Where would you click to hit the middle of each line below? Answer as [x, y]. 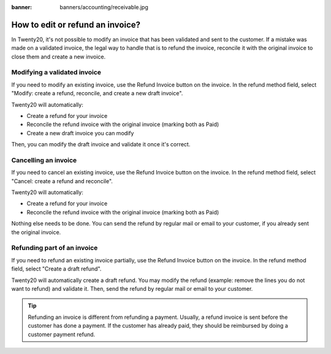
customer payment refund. [62, 334]
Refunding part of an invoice [55, 248]
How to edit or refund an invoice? [76, 25]
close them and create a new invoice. [59, 57]
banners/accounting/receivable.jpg [104, 7]
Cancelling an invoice [44, 160]
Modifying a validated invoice [56, 73]
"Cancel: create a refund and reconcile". [62, 181]
